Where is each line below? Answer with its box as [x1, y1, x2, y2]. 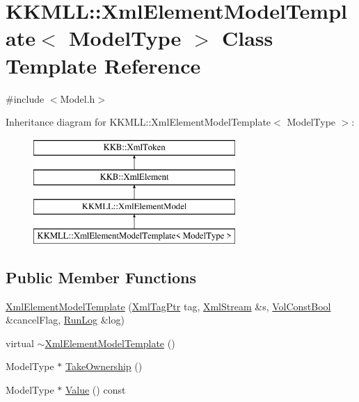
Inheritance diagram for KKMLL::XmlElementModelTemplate [6, 115, 271, 129]
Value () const [65, 383, 126, 397]
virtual [6, 335, 34, 350]
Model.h [60, 91, 95, 106]
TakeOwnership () [65, 359, 143, 374]
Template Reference [6, 51, 201, 79]
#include [6, 91, 45, 106]
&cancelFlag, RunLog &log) [6, 312, 125, 327]
